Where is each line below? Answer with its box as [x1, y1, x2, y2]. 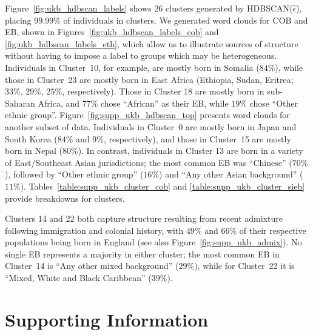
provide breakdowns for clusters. [5, 191, 125, 204]
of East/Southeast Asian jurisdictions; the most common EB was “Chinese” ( [5, 156, 292, 168]
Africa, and [38, 96, 80, 109]
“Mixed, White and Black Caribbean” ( [5, 271, 152, 284]
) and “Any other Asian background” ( [159, 168, 303, 181]
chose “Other [249, 96, 298, 109]
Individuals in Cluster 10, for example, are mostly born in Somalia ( [5, 61, 260, 73]
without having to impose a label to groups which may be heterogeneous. [5, 49, 277, 62]
